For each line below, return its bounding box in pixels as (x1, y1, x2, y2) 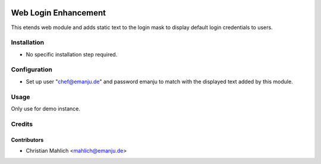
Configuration (11, 65, 53, 74)
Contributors (11, 136, 44, 143)
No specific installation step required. (26, 51, 118, 58)
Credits (11, 119, 33, 128)
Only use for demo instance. (11, 105, 80, 112)
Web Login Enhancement (11, 8, 106, 18)
